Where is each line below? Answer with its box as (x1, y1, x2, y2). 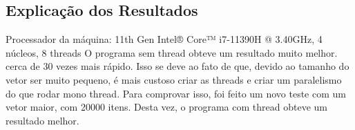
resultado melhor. (6, 113, 79, 127)
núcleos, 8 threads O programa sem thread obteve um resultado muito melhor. (6, 45, 338, 59)
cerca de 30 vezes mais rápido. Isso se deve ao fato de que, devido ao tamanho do (6, 59, 349, 73)
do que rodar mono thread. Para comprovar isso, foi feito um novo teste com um (6, 86, 346, 100)
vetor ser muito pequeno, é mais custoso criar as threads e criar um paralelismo (6, 72, 342, 86)
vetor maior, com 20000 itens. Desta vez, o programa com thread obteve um (6, 100, 327, 114)
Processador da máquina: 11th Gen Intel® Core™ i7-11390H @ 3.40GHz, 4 (6, 32, 323, 46)
